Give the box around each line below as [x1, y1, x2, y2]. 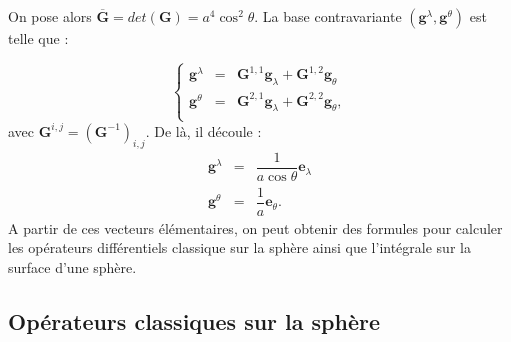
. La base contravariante [254, 6, 402, 26]
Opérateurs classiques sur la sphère [8, 305, 381, 336]
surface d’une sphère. [8, 256, 137, 277]
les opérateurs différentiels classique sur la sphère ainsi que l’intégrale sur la [8, 237, 471, 258]
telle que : [8, 28, 69, 48]
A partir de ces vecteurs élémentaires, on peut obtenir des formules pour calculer [8, 217, 503, 238]
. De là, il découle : [145, 120, 262, 141]
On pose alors [8, 6, 92, 26]
